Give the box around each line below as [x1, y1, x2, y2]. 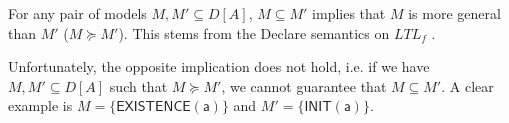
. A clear [441, 75, 494, 96]
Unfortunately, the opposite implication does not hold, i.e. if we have [8, 56, 430, 77]
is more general [408, 3, 501, 23]
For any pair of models [8, 3, 147, 23]
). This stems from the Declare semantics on [118, 22, 390, 43]
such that [109, 75, 168, 96]
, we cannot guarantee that [221, 75, 387, 96]
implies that [312, 3, 386, 23]
